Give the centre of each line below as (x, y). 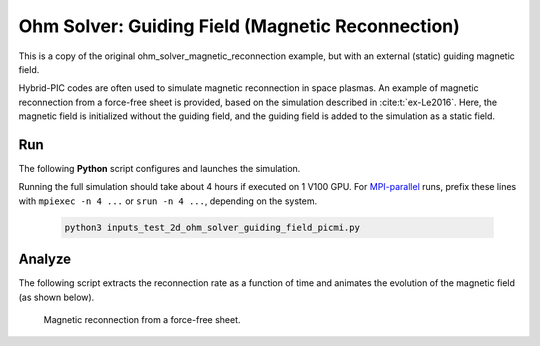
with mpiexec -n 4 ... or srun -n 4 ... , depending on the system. (168, 201)
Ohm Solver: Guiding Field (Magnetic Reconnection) (239, 26)
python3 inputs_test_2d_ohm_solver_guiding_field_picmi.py (212, 227)
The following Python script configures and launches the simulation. (159, 169)
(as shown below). (56, 297)
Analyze (45, 259)
